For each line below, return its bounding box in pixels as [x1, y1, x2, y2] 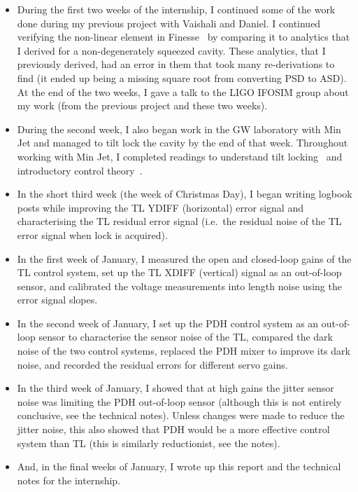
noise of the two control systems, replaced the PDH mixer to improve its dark [17, 343, 350, 358]
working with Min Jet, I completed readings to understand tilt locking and [17, 149, 343, 163]
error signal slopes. [17, 292, 98, 307]
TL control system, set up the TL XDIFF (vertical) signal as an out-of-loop [17, 265, 342, 280]
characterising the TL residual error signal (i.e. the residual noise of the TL [17, 214, 342, 228]
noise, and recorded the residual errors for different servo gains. [17, 357, 288, 371]
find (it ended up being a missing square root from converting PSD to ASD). [17, 70, 347, 85]
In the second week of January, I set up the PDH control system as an [17, 315, 319, 330]
